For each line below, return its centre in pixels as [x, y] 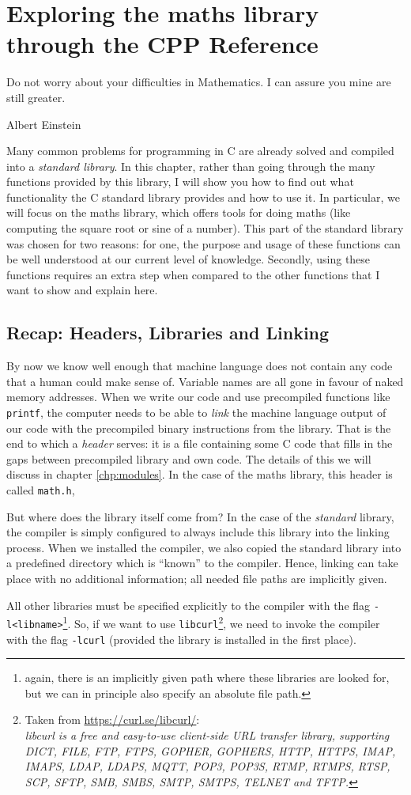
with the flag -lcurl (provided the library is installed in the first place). [181, 639]
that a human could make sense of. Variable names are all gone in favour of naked [205, 381]
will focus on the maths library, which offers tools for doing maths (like [179, 212]
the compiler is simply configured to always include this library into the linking [198, 532]
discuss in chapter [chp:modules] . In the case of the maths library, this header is [200, 474]
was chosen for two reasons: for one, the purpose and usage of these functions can [204, 243]
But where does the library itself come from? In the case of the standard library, [200, 516]
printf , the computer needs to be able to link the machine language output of [196, 413]
